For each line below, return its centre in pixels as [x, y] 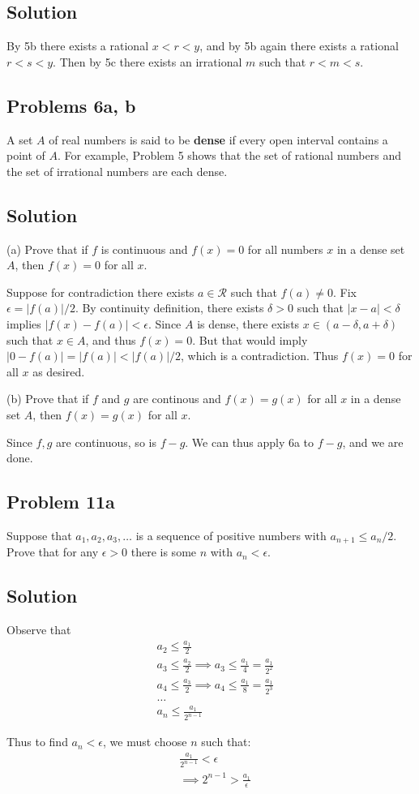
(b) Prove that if [48, 399]
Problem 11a [61, 502]
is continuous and [144, 249]
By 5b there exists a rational [78, 46]
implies [24, 323]
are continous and [177, 399]
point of [26, 155]
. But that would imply [250, 339]
